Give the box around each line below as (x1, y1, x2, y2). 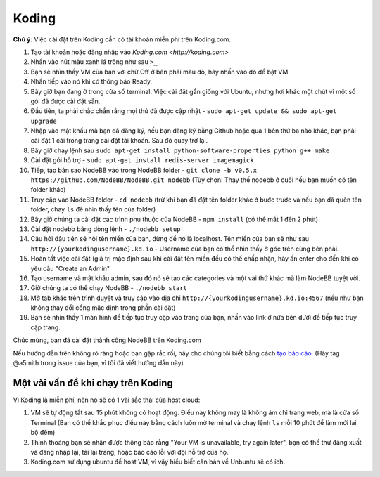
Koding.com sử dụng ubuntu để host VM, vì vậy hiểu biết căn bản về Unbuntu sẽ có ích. (30, 457, 286, 466)
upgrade (30, 117, 58, 125)
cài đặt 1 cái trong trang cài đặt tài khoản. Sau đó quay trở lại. (30, 136, 208, 145)
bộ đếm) (30, 429, 56, 437)
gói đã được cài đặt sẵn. (30, 97, 101, 105)
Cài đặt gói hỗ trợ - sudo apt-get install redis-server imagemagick (30, 156, 254, 164)
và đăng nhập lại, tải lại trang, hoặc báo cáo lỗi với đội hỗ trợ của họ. (30, 447, 229, 456)
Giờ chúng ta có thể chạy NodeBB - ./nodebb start (30, 284, 188, 292)
